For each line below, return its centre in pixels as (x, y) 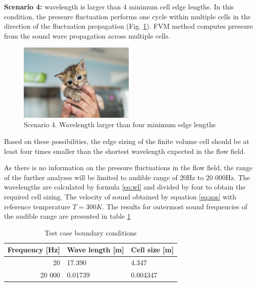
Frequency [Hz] (34, 250)
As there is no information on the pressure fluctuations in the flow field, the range (128, 167)
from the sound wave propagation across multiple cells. (87, 35)
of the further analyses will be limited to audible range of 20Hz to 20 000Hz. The (127, 177)
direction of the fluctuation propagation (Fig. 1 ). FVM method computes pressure (128, 26)
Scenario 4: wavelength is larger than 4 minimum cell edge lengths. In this (119, 6)
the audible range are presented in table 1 (67, 216)
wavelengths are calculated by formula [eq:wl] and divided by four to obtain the (125, 187)
